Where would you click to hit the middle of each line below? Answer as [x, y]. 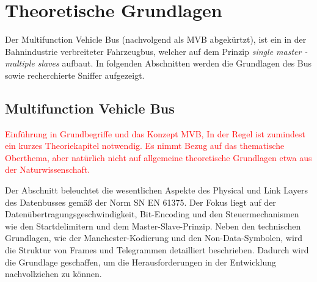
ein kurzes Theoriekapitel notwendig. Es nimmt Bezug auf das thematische [145, 146]
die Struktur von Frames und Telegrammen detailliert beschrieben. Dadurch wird [157, 250]
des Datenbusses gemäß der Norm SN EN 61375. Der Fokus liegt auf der [140, 202]
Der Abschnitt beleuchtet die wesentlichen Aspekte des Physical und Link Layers [156, 190]
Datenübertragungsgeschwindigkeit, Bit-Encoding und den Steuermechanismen [152, 214]
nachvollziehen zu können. [53, 274]
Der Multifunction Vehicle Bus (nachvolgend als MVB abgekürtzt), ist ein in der [156, 39]
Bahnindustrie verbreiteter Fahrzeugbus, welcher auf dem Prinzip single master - [156, 51]
